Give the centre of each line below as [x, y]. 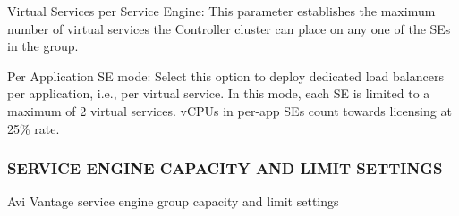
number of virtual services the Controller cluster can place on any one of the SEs [229, 28]
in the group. [43, 46]
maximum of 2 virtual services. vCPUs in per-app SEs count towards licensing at [229, 110]
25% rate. [34, 128]
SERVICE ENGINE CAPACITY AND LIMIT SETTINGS [225, 168]
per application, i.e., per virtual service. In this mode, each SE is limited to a [219, 93]
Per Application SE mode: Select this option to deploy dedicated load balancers [225, 75]
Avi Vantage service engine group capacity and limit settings [173, 201]
